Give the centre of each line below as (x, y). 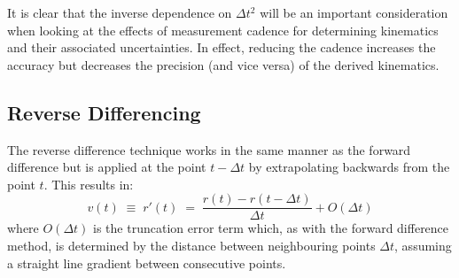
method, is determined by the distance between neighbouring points (191, 246)
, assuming (423, 246)
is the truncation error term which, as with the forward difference (271, 228)
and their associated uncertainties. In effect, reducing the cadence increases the (222, 47)
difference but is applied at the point (107, 167)
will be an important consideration (354, 12)
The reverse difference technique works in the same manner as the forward (209, 149)
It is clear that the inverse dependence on (120, 12)
